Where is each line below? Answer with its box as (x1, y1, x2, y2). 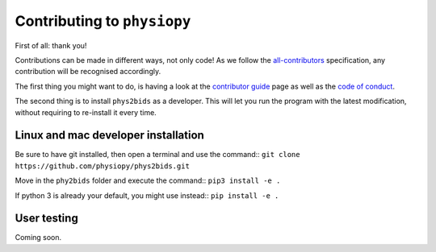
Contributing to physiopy (15, 12, 191, 30)
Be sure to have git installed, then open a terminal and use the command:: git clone (15, 150, 300, 159)
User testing (15, 212, 78, 225)
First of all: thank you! (15, 40, 87, 50)
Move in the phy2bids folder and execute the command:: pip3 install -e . (15, 176, 281, 185)
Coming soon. (15, 233, 62, 242)
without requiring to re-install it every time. (15, 107, 157, 117)
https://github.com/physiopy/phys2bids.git (15, 161, 190, 171)
